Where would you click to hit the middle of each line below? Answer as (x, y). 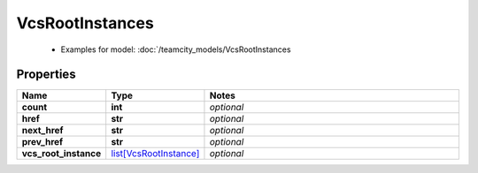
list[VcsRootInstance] (155, 154)
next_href (42, 131)
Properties (46, 75)
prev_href (42, 142)
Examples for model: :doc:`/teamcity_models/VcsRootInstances (176, 49)
